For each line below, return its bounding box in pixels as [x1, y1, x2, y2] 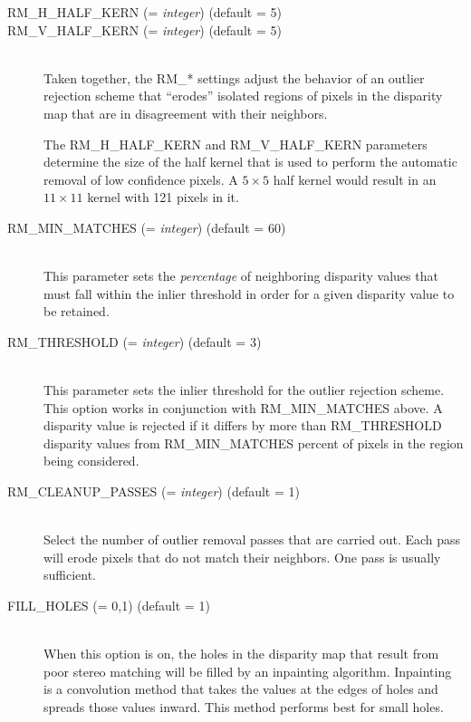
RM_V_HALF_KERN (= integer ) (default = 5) [7, 20, 282, 39]
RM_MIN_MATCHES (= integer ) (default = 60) [7, 217, 286, 236]
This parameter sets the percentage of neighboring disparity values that [43, 266, 438, 285]
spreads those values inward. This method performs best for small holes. [43, 698, 444, 716]
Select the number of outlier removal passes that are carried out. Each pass [43, 530, 461, 549]
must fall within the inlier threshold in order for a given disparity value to [43, 284, 455, 303]
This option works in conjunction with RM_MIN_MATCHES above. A [43, 398, 443, 417]
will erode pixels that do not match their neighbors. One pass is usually [43, 547, 441, 566]
